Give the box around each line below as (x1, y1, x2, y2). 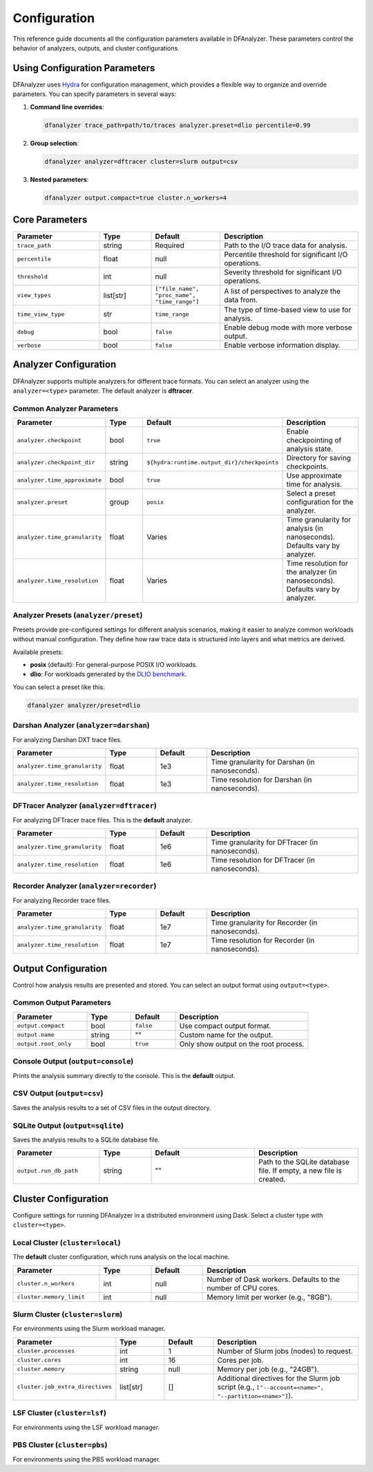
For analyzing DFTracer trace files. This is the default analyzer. (12, 815, 193, 824)
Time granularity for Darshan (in (211, 757, 315, 766)
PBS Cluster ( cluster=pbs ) (12, 1440, 108, 1450)
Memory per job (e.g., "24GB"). (217, 1364, 319, 1374)
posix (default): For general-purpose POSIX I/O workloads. (30, 661, 198, 669)
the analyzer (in (286, 567, 338, 577)
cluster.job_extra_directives (17, 1383, 112, 1390)
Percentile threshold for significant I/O (224, 249, 348, 259)
